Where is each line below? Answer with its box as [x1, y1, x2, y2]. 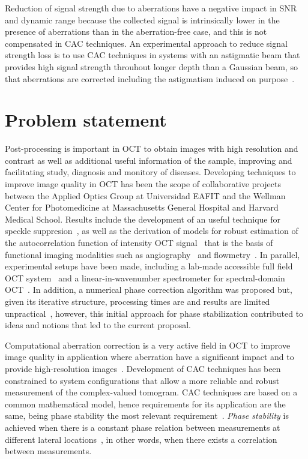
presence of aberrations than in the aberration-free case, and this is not [5, 25, 267, 38]
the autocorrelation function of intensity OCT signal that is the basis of [5, 236, 273, 249]
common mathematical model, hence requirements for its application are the [5, 397, 286, 410]
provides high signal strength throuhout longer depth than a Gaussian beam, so [5, 60, 298, 73]
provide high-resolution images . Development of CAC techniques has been [5, 362, 281, 374]
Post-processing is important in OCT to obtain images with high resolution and [5, 142, 298, 155]
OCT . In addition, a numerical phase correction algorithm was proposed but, [5, 283, 292, 296]
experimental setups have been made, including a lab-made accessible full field [5, 260, 293, 272]
